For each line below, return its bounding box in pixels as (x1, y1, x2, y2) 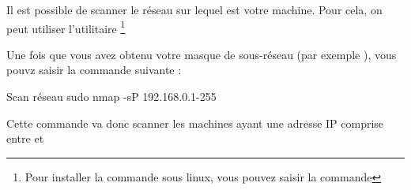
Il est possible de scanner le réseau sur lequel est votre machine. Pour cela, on (6, 2, 383, 17)
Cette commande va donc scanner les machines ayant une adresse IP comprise (6, 114, 384, 131)
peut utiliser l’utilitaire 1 (6, 17, 126, 36)
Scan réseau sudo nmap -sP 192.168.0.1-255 (6, 88, 217, 105)
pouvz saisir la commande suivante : (6, 61, 182, 78)
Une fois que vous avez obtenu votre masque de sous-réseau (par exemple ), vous (6, 46, 397, 62)
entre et (6, 130, 44, 147)
